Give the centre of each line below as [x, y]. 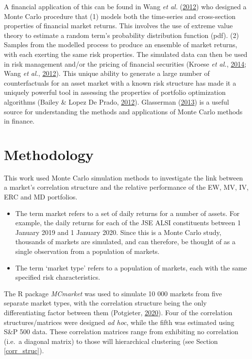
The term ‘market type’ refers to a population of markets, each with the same [131, 267]
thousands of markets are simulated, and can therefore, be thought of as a [126, 242]
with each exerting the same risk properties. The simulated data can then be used [126, 54]
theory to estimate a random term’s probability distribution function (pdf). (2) [121, 35]
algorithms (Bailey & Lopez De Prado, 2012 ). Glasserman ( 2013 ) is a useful [117, 101]
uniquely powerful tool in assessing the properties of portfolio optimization [115, 92]
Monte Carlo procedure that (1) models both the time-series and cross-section [120, 16]
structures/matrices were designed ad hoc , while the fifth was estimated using [119, 322]
